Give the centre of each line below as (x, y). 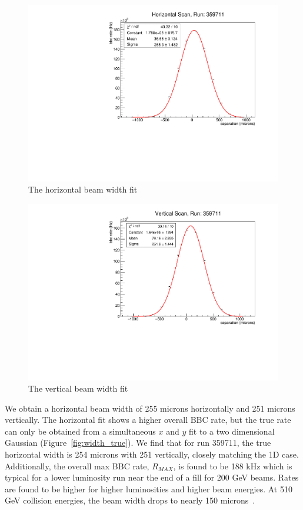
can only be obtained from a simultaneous (80, 431)
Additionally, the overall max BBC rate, (77, 466)
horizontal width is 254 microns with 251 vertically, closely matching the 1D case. (152, 454)
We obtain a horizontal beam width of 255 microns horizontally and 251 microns (150, 408)
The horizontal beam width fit (83, 189)
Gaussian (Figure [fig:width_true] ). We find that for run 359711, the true (138, 443)
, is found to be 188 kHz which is (233, 466)
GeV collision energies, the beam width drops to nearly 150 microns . (130, 500)
